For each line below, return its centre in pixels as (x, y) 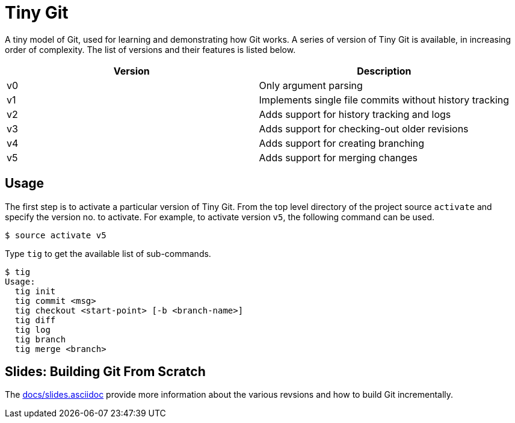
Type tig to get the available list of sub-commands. (108, 253)
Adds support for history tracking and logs (355, 114)
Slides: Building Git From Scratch (105, 372)
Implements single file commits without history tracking (384, 100)
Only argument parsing (311, 85)
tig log (32, 329)
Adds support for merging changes (338, 157)
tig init (35, 291)
